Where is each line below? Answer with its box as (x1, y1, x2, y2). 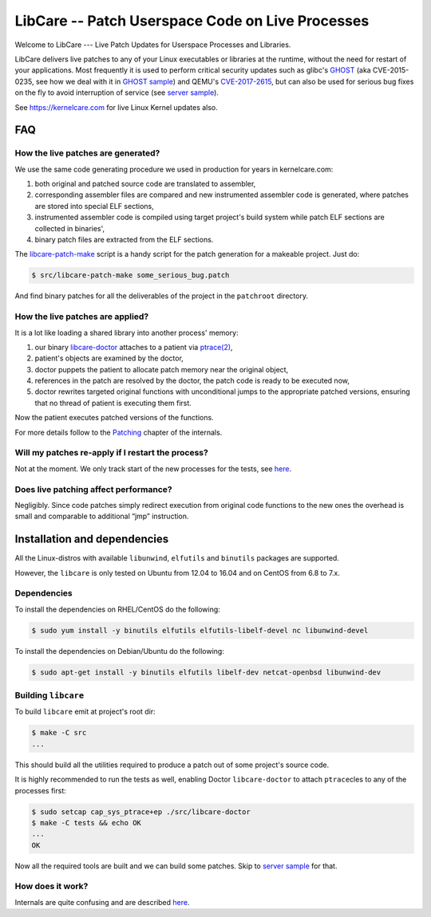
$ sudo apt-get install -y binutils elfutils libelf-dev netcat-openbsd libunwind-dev (31, 667, 382, 677)
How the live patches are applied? (14, 311, 149, 322)
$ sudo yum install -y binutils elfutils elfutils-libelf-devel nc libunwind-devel (31, 626, 369, 635)
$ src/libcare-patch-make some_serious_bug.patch (31, 271, 230, 280)
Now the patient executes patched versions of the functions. (14, 413, 215, 423)
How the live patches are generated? (14, 148, 160, 159)
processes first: (14, 785, 67, 795)
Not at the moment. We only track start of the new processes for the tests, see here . (14, 463, 292, 474)
